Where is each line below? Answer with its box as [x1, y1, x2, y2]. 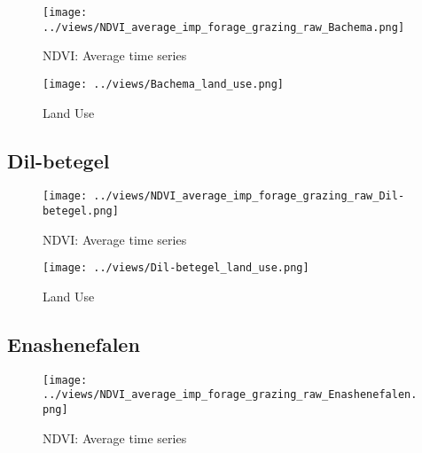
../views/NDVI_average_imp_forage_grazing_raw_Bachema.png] [43, 20, 405, 34]
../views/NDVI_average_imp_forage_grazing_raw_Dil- [93, 190, 405, 203]
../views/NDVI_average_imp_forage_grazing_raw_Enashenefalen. [43, 388, 418, 402]
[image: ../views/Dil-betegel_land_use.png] [43, 262, 309, 275]
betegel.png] [43, 205, 119, 218]
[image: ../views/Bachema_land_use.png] [43, 77, 285, 90]
